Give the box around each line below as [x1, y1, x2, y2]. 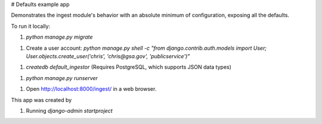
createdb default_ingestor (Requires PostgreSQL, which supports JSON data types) [26, 63, 232, 71]
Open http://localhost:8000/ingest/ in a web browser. [26, 85, 157, 93]
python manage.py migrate [26, 33, 93, 41]
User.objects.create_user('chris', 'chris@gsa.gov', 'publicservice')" [26, 52, 190, 59]
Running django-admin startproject [26, 107, 113, 114]
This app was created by [11, 96, 72, 103]
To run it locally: [11, 23, 51, 30]
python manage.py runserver [26, 74, 98, 81]
